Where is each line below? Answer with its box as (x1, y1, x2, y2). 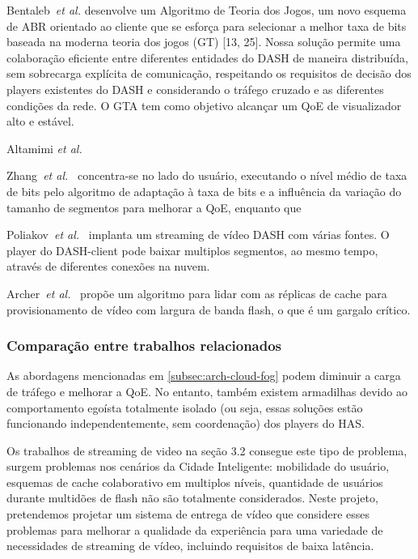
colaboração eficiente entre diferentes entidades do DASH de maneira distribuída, (6, 49, 408, 66)
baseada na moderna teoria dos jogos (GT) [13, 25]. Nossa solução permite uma (6, 33, 401, 50)
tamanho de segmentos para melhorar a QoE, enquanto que (6, 198, 302, 215)
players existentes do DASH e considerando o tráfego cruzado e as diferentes (6, 80, 384, 97)
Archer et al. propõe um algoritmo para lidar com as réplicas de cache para (6, 284, 387, 301)
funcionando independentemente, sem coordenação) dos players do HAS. (6, 415, 365, 432)
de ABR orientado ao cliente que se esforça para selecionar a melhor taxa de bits (6, 17, 407, 34)
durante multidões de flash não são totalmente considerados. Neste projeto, (6, 489, 378, 506)
